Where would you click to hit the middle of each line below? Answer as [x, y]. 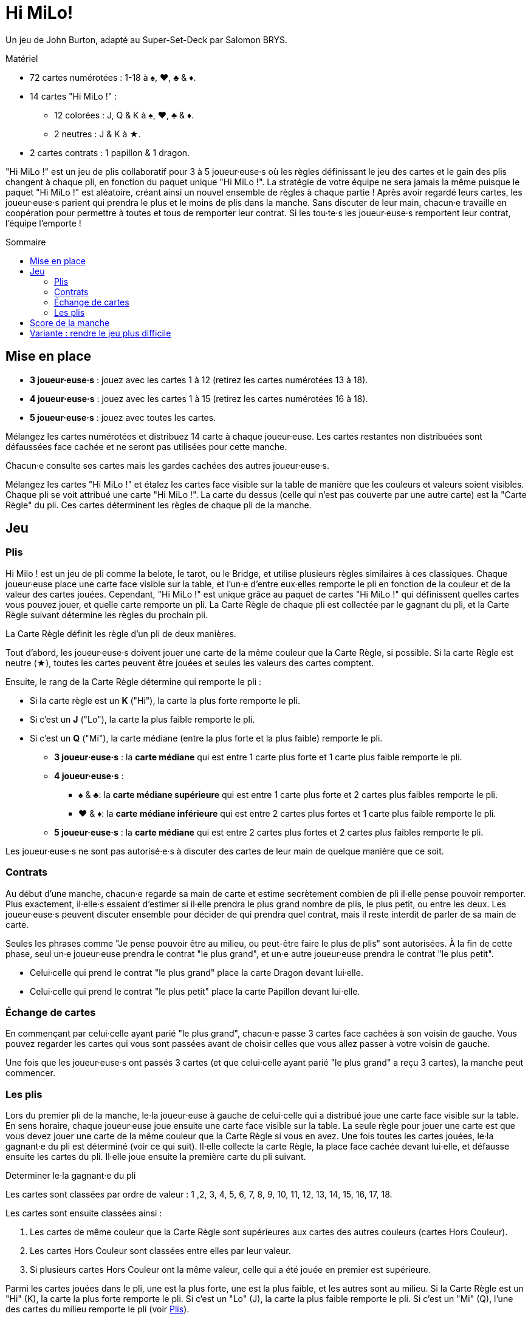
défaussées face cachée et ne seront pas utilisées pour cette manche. [146, 446]
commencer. [30, 1073]
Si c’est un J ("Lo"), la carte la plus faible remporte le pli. [142, 719]
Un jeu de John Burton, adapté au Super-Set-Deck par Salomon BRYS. [146, 39]
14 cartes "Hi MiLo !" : [74, 96]
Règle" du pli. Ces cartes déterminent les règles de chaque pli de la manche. [159, 505]
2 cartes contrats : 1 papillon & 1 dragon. [110, 152]
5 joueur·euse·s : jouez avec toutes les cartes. [123, 417]
